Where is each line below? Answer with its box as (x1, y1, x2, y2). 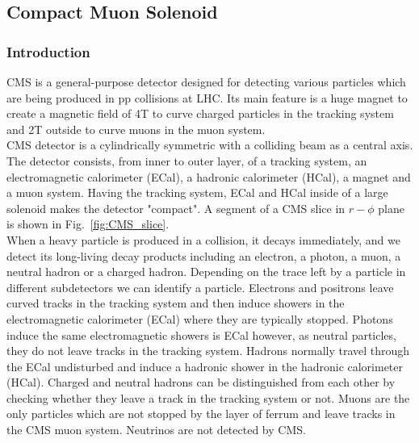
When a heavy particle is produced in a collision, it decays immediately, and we (6, 231, 400, 248)
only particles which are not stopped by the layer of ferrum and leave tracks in (6, 405, 396, 422)
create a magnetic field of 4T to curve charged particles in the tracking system (6, 105, 394, 122)
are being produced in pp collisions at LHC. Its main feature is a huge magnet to (6, 89, 408, 106)
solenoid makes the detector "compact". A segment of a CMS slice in (6, 199, 346, 216)
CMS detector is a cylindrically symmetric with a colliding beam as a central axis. (6, 136, 413, 153)
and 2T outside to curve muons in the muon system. (6, 120, 266, 137)
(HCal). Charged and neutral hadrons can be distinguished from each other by (6, 374, 396, 391)
